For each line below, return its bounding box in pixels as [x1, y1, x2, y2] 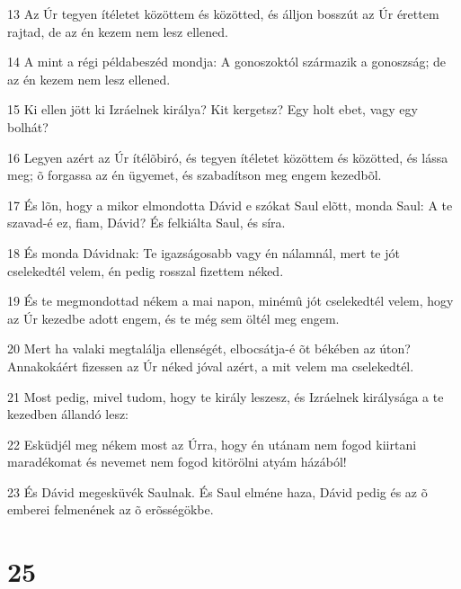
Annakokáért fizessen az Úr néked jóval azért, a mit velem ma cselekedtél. [7, 356, 414, 375]
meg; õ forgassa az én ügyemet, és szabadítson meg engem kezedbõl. [7, 165, 382, 184]
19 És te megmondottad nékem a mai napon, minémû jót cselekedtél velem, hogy [7, 291, 454, 310]
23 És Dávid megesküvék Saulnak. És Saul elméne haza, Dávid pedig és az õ [7, 482, 428, 501]
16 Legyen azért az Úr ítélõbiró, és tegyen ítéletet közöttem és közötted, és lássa [7, 147, 448, 166]
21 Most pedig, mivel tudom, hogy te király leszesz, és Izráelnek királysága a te [7, 387, 444, 406]
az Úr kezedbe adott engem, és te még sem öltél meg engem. [7, 308, 340, 327]
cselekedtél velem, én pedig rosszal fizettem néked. [7, 261, 284, 280]
